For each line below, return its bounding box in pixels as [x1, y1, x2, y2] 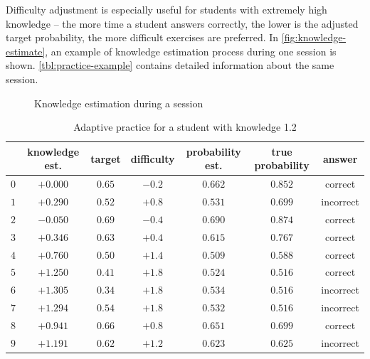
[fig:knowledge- [281, 30, 347, 45]
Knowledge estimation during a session [34, 95, 203, 110]
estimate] [6, 43, 46, 58]
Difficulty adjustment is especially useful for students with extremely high [6, 2, 327, 16]
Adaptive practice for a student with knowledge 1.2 [73, 119, 297, 134]
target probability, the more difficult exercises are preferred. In [6, 30, 279, 45]
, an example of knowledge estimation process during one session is [45, 43, 337, 58]
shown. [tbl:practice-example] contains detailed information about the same [6, 58, 334, 73]
